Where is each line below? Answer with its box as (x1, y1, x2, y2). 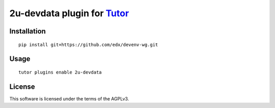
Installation (9, 27, 46, 35)
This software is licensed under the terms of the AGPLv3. (9, 95, 129, 101)
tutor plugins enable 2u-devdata (18, 69, 102, 75)
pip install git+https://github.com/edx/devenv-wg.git (18, 42, 158, 48)
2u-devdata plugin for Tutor (9, 8, 129, 19)
